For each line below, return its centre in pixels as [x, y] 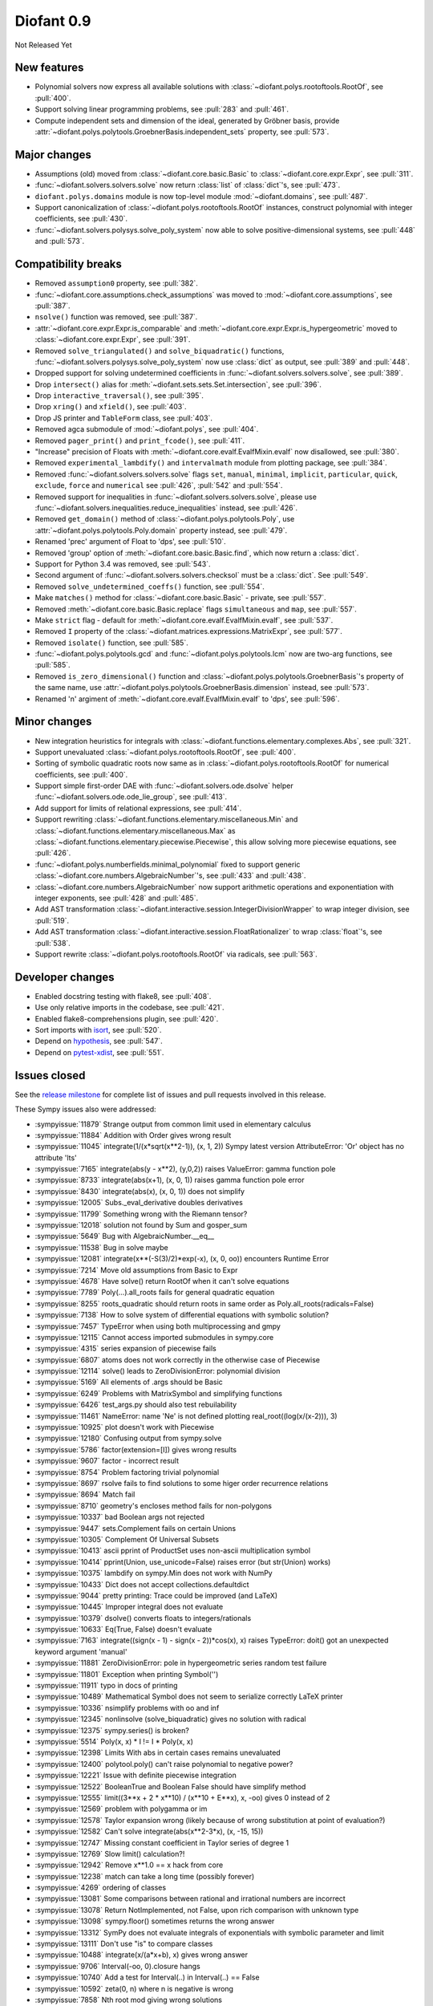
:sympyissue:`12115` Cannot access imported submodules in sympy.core [154, 1337]
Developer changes [65, 977]
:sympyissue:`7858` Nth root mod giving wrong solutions [128, 2000]
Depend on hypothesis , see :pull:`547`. [99, 1041]
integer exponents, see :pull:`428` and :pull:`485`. [117, 898]
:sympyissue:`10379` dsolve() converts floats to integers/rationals [143, 1618]
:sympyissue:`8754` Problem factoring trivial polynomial [127, 1472]
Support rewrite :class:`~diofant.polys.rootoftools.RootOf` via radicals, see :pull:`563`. [176, 954]
